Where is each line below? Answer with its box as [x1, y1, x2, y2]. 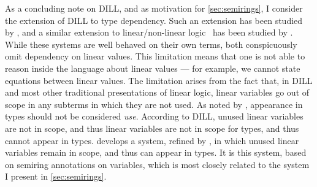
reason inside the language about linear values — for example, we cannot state [5, 61, 300, 74]
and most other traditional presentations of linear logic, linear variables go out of [5, 86, 310, 99]
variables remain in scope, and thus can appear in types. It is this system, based [5, 146, 307, 159]
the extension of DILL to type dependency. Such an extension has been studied [5, 13, 303, 26]
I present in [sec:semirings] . [5, 170, 107, 183]
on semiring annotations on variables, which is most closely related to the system [5, 158, 310, 170]
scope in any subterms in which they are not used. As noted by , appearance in [5, 97, 303, 110]
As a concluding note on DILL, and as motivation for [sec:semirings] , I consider [5, 2, 303, 14]
